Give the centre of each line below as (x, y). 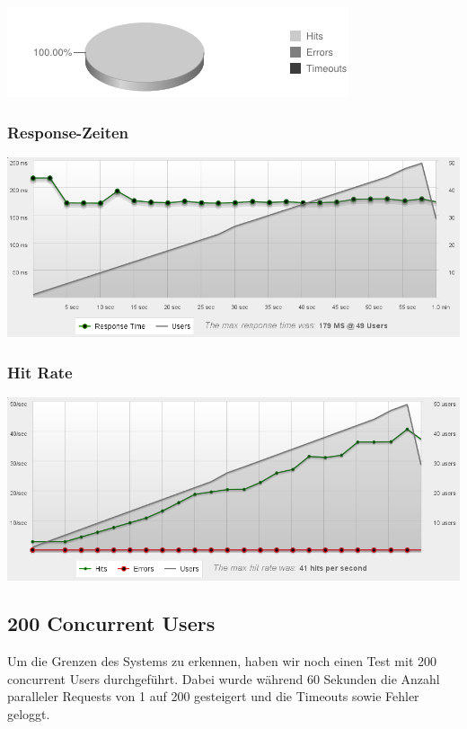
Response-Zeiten (68, 132)
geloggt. (29, 714)
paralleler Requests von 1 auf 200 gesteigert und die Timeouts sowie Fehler (213, 696)
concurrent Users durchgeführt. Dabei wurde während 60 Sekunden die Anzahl (224, 678)
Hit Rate (40, 372)
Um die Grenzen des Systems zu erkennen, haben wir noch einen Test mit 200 (222, 661)
